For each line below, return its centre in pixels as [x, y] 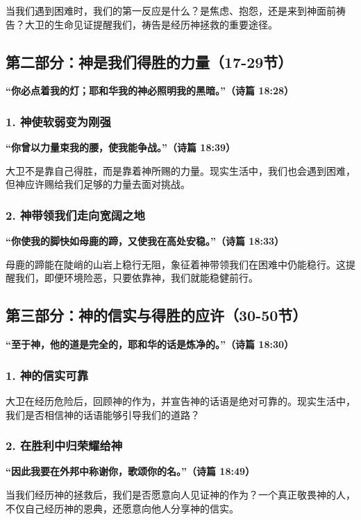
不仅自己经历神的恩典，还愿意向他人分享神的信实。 [122, 508]
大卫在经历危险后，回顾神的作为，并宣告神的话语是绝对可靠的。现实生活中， [180, 401]
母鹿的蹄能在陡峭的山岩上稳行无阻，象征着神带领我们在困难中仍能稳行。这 [176, 264]
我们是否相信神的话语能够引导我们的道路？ [103, 414]
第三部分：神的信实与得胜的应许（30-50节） [157, 315]
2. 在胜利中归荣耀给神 [64, 445]
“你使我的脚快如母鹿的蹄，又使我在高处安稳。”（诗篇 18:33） [145, 241]
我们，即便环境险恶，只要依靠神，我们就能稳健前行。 [136, 278]
